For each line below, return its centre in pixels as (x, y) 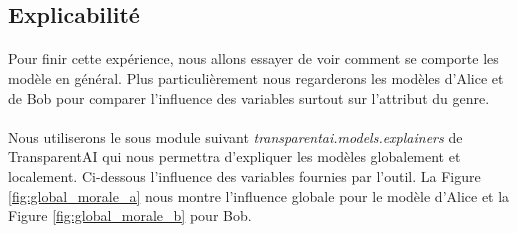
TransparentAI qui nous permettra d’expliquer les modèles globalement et (234, 156)
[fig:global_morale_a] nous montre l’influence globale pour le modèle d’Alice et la (259, 195)
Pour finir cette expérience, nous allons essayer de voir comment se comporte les (253, 58)
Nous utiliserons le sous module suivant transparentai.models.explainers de (235, 136)
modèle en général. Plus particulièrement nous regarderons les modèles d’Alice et (256, 77)
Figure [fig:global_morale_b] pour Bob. (130, 215)
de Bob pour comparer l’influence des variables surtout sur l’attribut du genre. (249, 97)
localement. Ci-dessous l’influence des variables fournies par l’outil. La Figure (244, 175)
